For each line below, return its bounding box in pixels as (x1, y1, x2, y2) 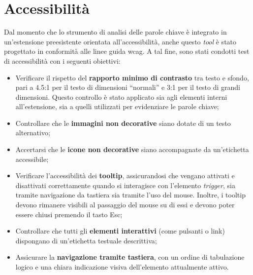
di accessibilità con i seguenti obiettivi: (4, 55, 121, 66)
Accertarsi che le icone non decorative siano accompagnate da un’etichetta (15, 144, 249, 155)
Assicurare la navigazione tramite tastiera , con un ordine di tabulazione (15, 252, 245, 262)
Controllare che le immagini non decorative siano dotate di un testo (15, 118, 231, 128)
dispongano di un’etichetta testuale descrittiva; (15, 235, 157, 245)
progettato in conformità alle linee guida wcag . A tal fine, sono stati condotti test (4, 46, 250, 56)
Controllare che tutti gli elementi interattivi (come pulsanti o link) (15, 226, 225, 236)
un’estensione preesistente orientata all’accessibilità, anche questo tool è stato (4, 36, 237, 46)
